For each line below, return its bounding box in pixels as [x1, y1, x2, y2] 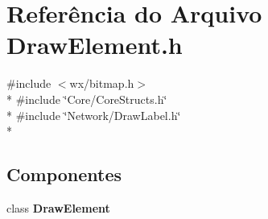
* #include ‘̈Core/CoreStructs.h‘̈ [6, 90, 167, 107]
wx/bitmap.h [69, 75, 134, 92]
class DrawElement [6, 199, 110, 216]
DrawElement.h [6, 28, 183, 61]
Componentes [6, 162, 122, 187]
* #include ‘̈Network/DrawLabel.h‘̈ [6, 106, 181, 123]
